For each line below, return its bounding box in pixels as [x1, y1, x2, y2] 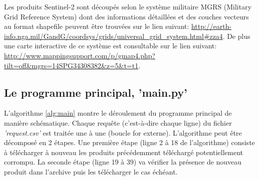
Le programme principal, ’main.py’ [4, 84, 188, 100]
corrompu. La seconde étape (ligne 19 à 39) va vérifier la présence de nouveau [4, 157, 242, 167]
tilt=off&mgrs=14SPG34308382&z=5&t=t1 [4, 60, 139, 70]
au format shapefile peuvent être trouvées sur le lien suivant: [4, 21, 189, 31]
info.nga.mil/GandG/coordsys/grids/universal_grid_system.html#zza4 [4, 30, 223, 41]
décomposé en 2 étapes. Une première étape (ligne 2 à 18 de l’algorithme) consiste [4, 137, 255, 148]
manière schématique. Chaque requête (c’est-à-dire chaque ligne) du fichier [4, 117, 232, 128]
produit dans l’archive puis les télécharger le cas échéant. [4, 166, 178, 177]
